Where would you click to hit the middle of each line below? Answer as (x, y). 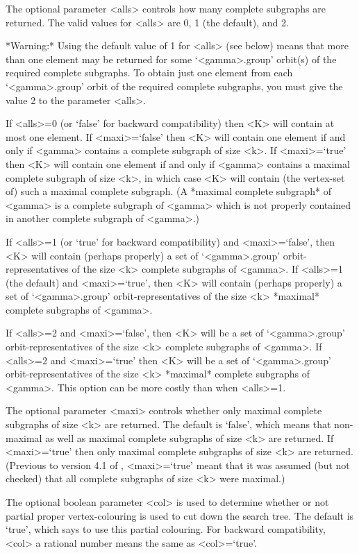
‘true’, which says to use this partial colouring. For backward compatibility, (166, 529)
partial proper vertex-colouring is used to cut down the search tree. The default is (180, 515)
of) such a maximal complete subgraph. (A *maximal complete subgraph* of (168, 191)
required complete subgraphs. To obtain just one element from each (149, 73)
